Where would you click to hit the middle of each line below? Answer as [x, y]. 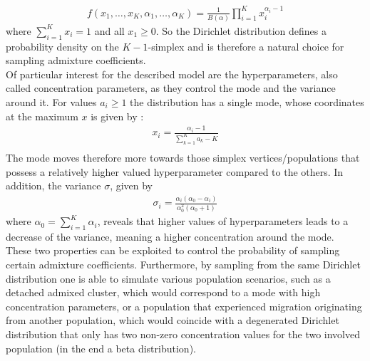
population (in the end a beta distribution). [101, 348]
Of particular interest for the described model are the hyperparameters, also [172, 74]
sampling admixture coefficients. [76, 60]
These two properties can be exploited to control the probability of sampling [173, 250]
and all [109, 30]
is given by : [117, 116]
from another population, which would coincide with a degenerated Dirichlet [173, 320]
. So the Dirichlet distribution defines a [241, 30]
